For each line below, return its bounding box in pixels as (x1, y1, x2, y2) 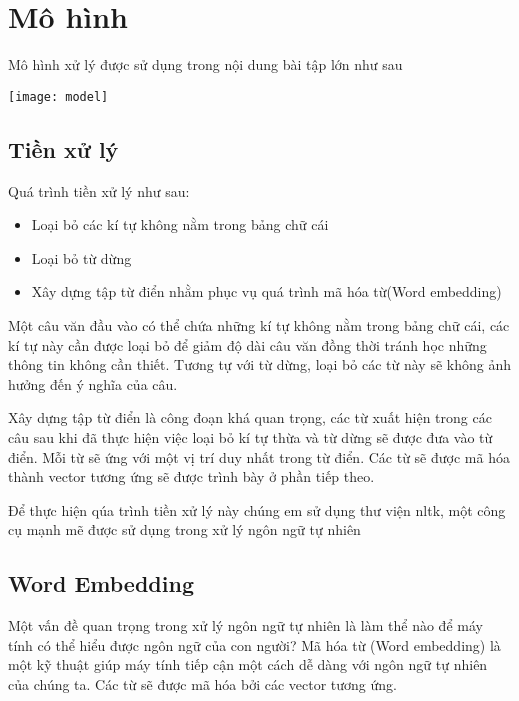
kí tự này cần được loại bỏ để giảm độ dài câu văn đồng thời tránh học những (8, 334, 487, 355)
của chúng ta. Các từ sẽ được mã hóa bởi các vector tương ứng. (8, 673, 397, 694)
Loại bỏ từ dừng (31, 247, 132, 268)
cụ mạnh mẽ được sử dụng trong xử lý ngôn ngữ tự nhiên (8, 519, 361, 540)
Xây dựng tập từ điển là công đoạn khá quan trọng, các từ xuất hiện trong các (8, 407, 492, 428)
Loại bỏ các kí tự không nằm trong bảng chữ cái (31, 214, 329, 235)
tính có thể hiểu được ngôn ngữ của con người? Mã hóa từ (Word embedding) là (8, 634, 501, 655)
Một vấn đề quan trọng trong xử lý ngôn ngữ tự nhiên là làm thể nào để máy (8, 615, 483, 636)
